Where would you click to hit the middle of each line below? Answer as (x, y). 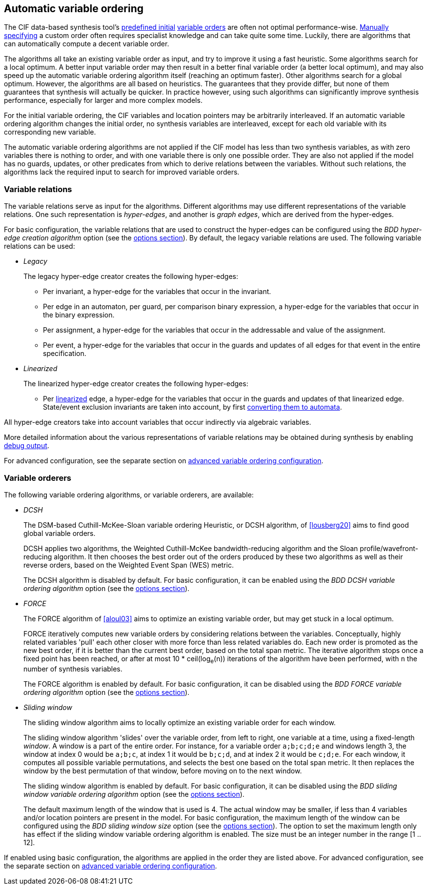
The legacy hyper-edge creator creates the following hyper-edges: (131, 277)
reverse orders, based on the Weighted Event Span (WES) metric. (129, 565)
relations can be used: (40, 246)
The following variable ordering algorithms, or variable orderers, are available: (129, 494)
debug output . (27, 446)
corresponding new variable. (50, 132)
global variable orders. (60, 533)
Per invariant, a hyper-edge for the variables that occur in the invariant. (157, 292)
